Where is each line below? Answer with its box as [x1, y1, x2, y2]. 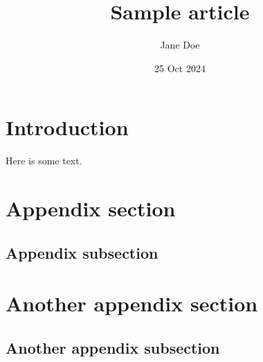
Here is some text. [6, 153, 82, 168]
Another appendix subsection [6, 336, 220, 358]
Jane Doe [160, 37, 200, 52]
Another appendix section [6, 289, 258, 318]
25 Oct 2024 [154, 60, 206, 75]
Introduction [6, 113, 129, 141]
